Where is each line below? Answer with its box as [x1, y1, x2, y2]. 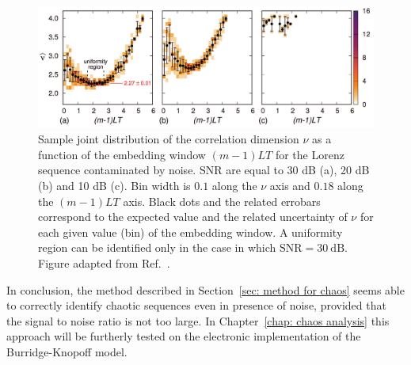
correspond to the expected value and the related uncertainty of [38, 208, 348, 225]
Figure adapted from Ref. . [38, 254, 170, 271]
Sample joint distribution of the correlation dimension [38, 131, 299, 147]
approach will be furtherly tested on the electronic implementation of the [6, 328, 361, 344]
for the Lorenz [275, 146, 344, 162]
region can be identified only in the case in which [38, 239, 276, 256]
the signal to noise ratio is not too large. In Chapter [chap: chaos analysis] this [6, 312, 390, 329]
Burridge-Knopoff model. [6, 343, 127, 359]
